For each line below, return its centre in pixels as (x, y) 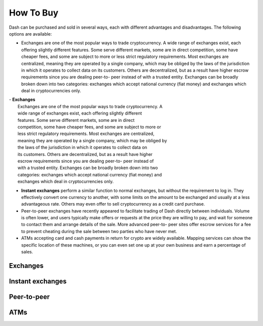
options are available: (30, 34)
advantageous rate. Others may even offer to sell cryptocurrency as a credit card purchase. (113, 204)
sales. (27, 252)
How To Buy (34, 13)
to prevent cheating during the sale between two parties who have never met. (99, 231)
